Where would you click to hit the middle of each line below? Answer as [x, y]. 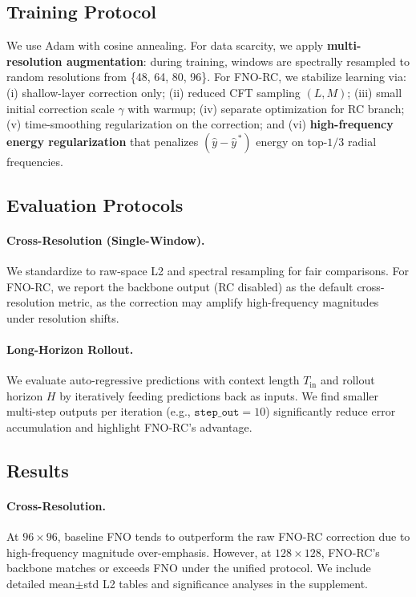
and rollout [347, 380]
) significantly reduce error [331, 411]
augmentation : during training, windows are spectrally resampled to [238, 61]
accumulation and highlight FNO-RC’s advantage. [129, 426]
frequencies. [35, 161]
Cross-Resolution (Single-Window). [106, 240]
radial [362, 141]
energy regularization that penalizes [103, 141]
